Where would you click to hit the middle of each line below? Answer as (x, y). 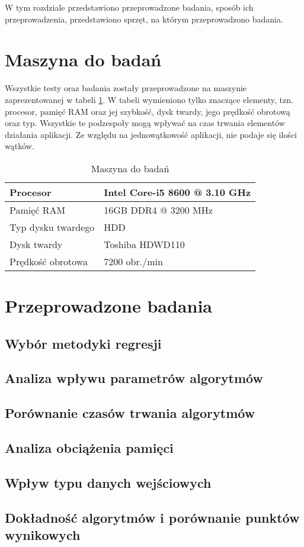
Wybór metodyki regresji (83, 343)
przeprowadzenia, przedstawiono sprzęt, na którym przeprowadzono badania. (144, 19)
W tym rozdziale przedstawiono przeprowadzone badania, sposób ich (129, 7)
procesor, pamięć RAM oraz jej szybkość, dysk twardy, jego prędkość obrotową (148, 111)
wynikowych (43, 534)
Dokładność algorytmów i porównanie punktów (152, 517)
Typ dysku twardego (52, 227)
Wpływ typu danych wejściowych (108, 482)
